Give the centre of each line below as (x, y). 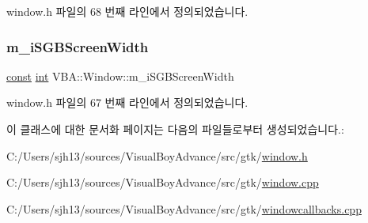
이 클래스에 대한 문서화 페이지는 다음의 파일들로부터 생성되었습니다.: (175, 129)
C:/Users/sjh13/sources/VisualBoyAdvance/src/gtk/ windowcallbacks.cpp (184, 208)
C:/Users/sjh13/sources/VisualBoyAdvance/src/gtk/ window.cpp (163, 182)
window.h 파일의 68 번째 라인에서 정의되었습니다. (127, 11)
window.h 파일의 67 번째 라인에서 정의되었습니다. (127, 102)
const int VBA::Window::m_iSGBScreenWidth (120, 76)
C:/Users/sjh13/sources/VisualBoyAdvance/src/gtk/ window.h (157, 155)
